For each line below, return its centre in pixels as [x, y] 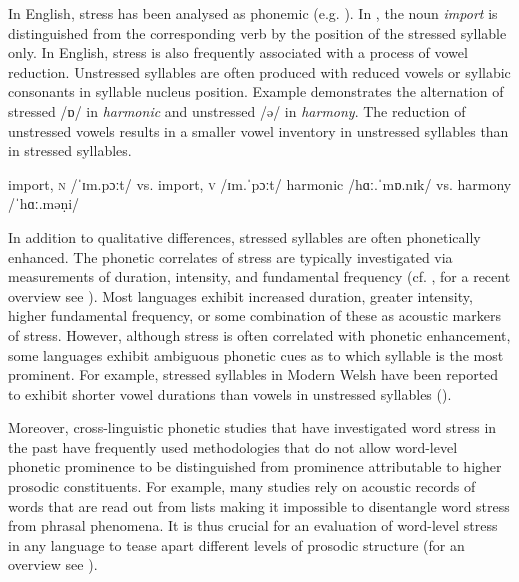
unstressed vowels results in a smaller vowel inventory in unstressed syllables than [258, 130]
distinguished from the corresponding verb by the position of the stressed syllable [257, 32]
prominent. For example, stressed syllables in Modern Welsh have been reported [253, 374]
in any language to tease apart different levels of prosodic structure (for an [236, 544]
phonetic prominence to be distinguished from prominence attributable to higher [255, 466]
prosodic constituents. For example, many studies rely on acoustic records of [242, 486]
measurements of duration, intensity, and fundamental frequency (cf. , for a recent [259, 276]
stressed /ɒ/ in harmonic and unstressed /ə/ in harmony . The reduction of [237, 110]
